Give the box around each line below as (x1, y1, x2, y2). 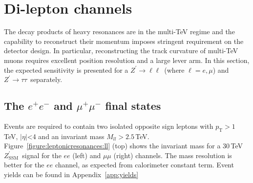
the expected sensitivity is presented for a (4, 64, 128, 75)
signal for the (22, 150, 62, 160)
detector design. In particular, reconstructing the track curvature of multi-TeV (4, 45, 238, 56)
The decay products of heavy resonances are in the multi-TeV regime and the (4, 26, 235, 37)
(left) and (72, 150, 101, 160)
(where (164, 64, 185, 75)
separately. (30, 74, 63, 84)
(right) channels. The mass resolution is (113, 150, 232, 160)
